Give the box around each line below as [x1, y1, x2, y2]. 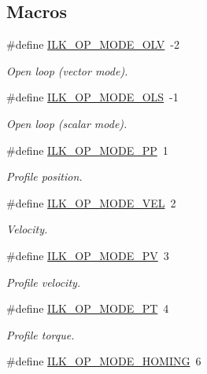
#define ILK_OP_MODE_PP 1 [6, 141, 168, 158]
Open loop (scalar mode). [6, 115, 128, 131]
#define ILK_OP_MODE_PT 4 [6, 300, 169, 317]
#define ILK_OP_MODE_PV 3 [6, 247, 169, 263]
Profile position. [6, 168, 83, 185]
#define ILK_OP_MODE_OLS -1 [6, 89, 179, 105]
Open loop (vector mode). [6, 62, 128, 79]
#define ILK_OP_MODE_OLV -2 [6, 36, 179, 53]
